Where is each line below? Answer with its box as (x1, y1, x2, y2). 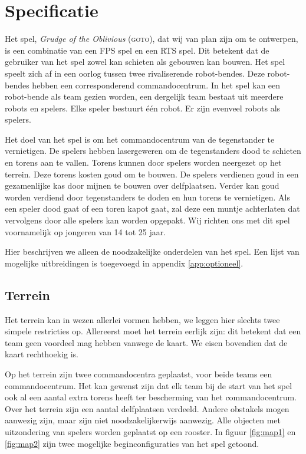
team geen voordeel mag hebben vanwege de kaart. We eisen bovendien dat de (5, 336, 288, 348)
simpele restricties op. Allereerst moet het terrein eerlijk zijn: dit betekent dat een (5, 325, 301, 337)
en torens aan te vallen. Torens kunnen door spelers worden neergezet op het (5, 156, 282, 169)
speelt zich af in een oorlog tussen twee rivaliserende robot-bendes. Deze (5, 67, 265, 79)
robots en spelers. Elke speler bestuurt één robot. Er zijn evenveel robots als (5, 101, 281, 114)
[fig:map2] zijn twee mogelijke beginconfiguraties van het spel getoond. (5, 437, 259, 449)
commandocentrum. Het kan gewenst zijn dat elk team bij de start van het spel (5, 379, 292, 392)
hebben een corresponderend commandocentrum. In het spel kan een (32, 78, 281, 91)
